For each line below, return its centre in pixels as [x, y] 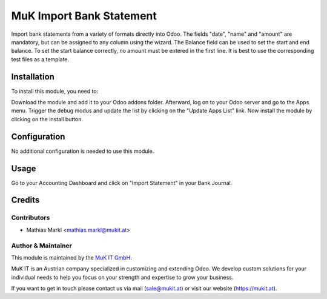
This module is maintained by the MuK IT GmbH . [72, 257]
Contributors [31, 218]
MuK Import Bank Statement [84, 16]
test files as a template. [40, 59]
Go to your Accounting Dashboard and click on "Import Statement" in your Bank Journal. [122, 183]
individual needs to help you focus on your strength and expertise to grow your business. [122, 277]
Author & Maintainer [41, 246]
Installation [33, 77]
